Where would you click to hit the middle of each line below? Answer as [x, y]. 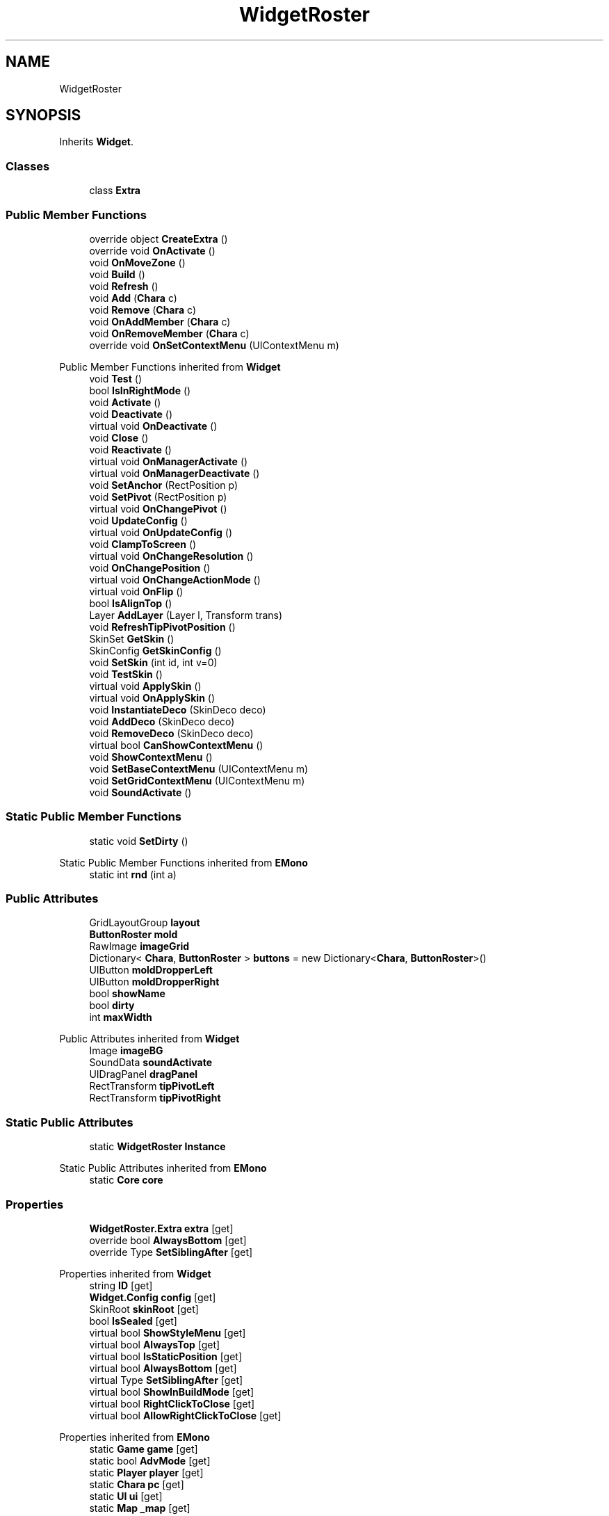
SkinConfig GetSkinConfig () [155, 650]
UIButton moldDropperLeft [151, 970]
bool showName [127, 994]
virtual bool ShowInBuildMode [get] [172, 1392]
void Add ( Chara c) [133, 298]
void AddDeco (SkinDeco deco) [162, 721]
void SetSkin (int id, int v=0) [153, 662]
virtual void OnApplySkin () [152, 697]
